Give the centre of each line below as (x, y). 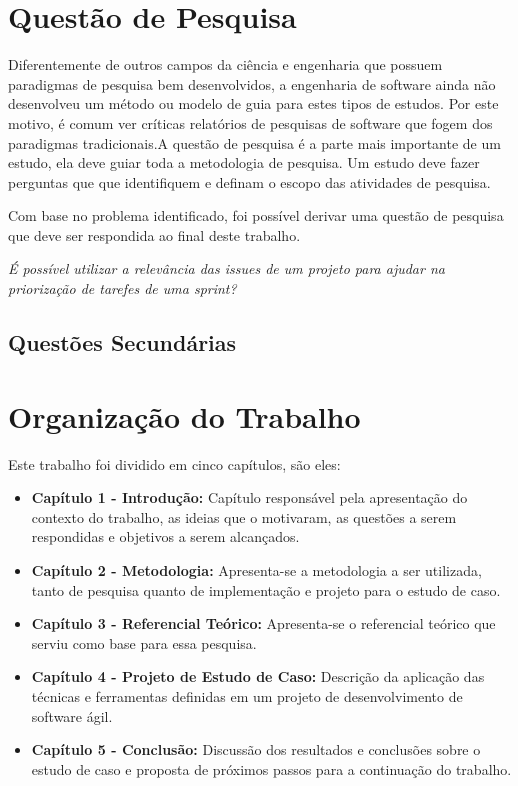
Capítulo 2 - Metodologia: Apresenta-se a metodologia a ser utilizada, (256, 569)
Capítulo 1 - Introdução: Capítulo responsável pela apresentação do (249, 497)
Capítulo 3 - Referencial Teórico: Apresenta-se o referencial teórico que (263, 623)
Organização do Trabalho (184, 415)
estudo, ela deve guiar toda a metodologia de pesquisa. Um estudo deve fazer (244, 162)
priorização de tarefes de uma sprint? (122, 288)
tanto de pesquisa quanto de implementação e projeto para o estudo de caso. (266, 589)
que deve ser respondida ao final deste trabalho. (154, 234)
